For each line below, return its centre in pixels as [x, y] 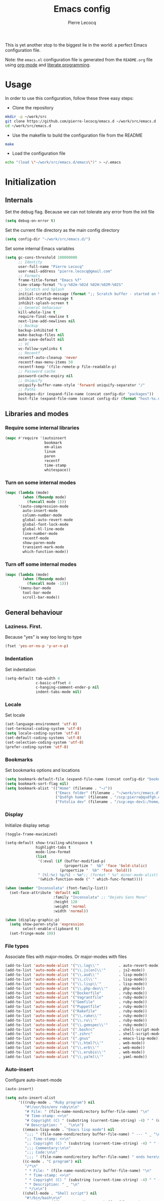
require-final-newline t [43, 317]
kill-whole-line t [37, 312]
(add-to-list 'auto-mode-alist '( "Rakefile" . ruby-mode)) [76, 1011]
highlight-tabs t [53, 848]
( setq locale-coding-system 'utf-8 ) [42, 733]
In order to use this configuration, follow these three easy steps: [69, 98]
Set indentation [20, 669]
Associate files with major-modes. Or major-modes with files [66, 957]
